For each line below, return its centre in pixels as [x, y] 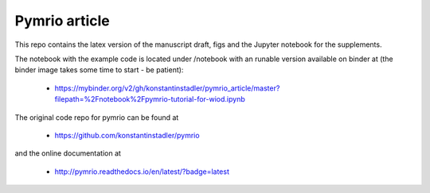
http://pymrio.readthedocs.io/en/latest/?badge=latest [142, 172]
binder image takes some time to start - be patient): [99, 70]
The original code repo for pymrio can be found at [97, 117]
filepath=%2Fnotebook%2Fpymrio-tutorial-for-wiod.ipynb [150, 99]
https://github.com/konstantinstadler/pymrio [127, 135]
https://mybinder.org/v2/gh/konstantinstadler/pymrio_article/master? [167, 88]
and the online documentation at [68, 153]
